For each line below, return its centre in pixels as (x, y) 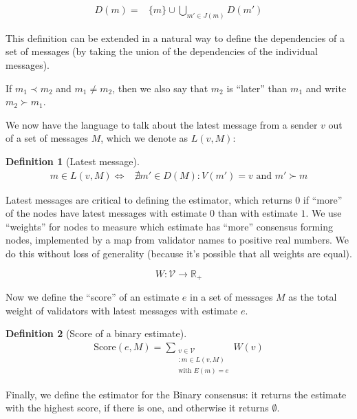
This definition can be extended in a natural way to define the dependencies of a (175, 37)
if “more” (323, 199)
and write (326, 88)
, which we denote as (144, 138)
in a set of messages (231, 297)
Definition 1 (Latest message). (73, 161)
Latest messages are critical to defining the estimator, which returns (149, 199)
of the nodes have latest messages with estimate (106, 213)
